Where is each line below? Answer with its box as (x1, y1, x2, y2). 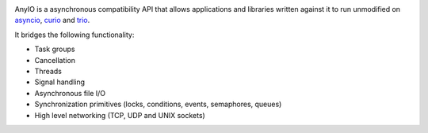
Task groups (34, 44, 75, 54)
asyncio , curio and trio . (14, 16, 90, 25)
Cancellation (34, 55, 75, 65)
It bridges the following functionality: (14, 30, 135, 39)
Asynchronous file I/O (34, 88, 106, 98)
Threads (34, 66, 63, 76)
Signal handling (34, 77, 86, 87)
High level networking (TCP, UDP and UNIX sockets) (34, 110, 205, 120)
